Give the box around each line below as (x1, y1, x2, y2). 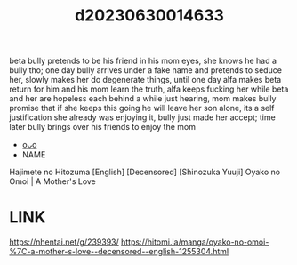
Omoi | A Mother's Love (9, 176, 96, 187)
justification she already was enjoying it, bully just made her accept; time (9, 112, 276, 123)
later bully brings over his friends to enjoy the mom (9, 122, 196, 132)
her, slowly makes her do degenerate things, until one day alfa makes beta (9, 75, 282, 85)
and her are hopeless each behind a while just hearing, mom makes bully (9, 93, 277, 104)
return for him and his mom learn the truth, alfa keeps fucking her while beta (9, 84, 289, 94)
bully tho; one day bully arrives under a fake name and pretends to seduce (9, 65, 283, 76)
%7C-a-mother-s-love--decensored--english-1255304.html (9, 246, 229, 257)
